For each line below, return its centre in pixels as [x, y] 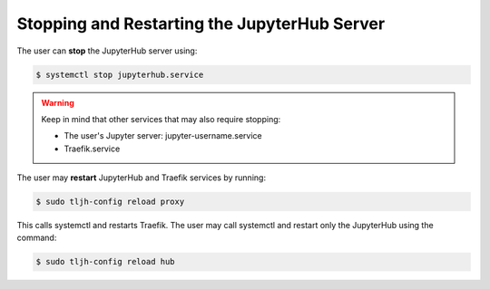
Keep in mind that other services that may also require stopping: [161, 119]
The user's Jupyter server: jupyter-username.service [163, 136]
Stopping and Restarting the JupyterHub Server [201, 24]
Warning [58, 102]
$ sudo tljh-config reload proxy [110, 202]
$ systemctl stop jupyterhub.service [120, 74]
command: [37, 238]
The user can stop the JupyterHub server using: [107, 51]
